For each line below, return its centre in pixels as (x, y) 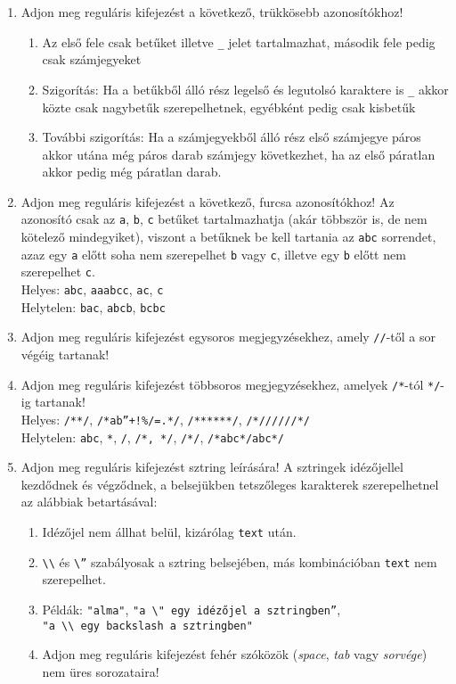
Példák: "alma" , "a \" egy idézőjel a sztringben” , (191, 609)
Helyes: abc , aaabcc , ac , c (92, 289)
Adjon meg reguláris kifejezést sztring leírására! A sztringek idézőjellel (212, 467)
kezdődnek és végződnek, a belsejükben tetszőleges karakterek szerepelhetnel (230, 484)
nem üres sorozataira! (101, 671)
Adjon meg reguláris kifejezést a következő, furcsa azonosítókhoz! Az (208, 201)
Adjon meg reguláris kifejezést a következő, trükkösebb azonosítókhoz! (212, 12)
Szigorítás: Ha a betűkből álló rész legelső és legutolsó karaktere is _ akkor (245, 89)
